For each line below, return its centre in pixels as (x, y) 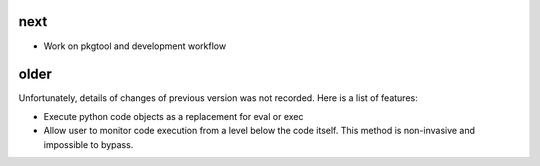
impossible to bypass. (88, 144)
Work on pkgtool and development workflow (135, 46)
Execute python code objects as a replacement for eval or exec (173, 116)
